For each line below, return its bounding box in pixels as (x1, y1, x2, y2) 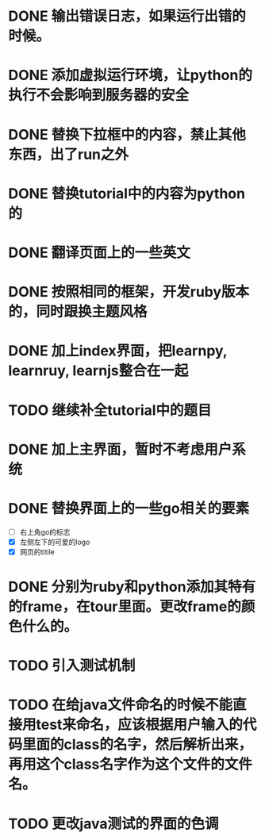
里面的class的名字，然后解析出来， (22, 735, 252, 754)
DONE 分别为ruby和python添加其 (8, 578, 229, 596)
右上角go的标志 (19, 527, 71, 536)
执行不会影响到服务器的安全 (8, 86, 190, 104)
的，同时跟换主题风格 (8, 303, 148, 321)
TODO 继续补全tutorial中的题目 (8, 401, 212, 419)
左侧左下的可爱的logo (19, 537, 90, 547)
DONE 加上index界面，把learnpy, (8, 342, 228, 360)
